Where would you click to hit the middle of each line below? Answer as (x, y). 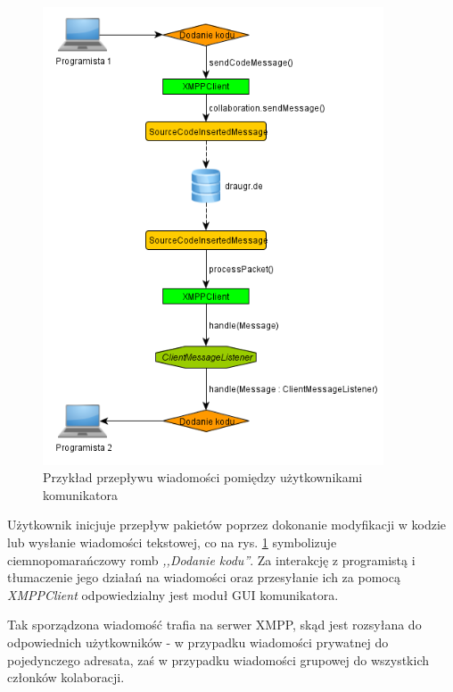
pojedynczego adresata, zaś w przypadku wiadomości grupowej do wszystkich (218, 659)
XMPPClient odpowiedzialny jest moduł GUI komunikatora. (173, 594)
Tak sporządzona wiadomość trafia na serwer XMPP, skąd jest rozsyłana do (214, 625)
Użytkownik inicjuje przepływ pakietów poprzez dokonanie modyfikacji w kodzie (227, 525)
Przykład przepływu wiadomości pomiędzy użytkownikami (203, 477)
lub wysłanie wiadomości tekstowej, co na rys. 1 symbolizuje (172, 542)
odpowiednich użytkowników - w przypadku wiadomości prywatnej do (198, 642)
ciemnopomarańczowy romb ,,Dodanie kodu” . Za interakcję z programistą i (211, 559)
